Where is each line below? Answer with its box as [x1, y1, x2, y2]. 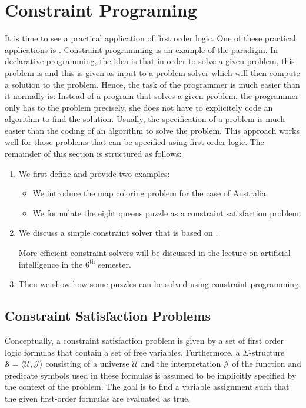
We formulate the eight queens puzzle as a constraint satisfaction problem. [32, 206, 301, 219]
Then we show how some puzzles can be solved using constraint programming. [18, 278, 301, 290]
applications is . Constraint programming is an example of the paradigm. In [5, 43, 278, 55]
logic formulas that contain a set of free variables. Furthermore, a [5, 346, 240, 358]
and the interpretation [141, 357, 221, 370]
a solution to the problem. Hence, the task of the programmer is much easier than [5, 78, 300, 90]
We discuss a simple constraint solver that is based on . [18, 226, 218, 239]
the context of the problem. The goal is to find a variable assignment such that [5, 380, 290, 393]
